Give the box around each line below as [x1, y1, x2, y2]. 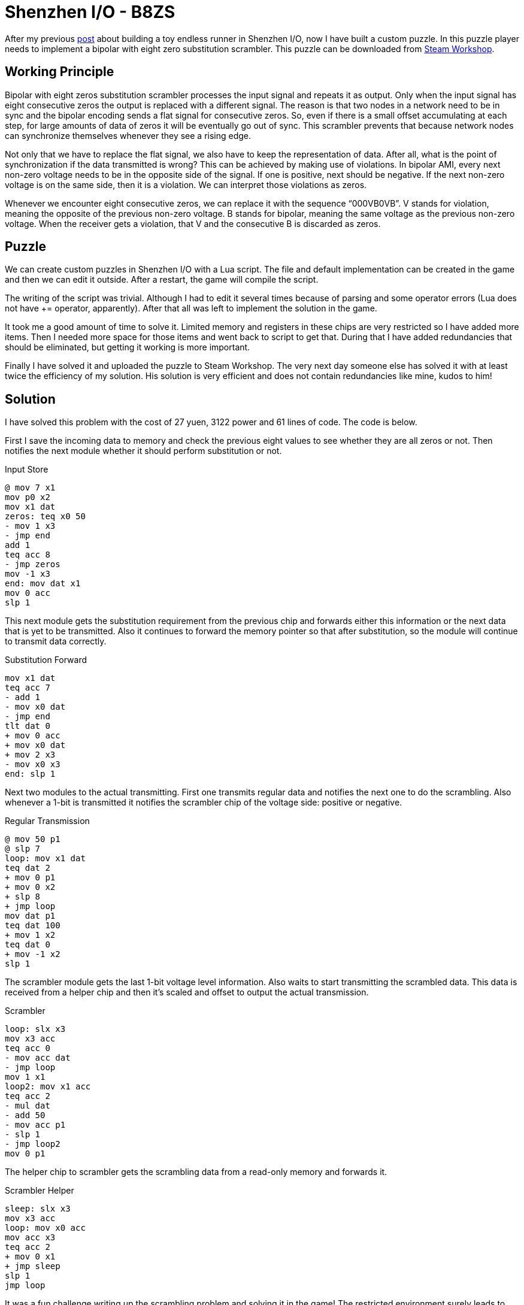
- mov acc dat [5, 1053, 71, 1063]
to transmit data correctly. [5, 636, 107, 647]
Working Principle [5, 64, 114, 80]
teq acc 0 [5, 1043, 50, 1053]
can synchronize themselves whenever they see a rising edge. [5, 130, 252, 141]
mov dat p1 [5, 911, 56, 921]
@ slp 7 [5, 844, 41, 854]
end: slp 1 [5, 769, 56, 779]
